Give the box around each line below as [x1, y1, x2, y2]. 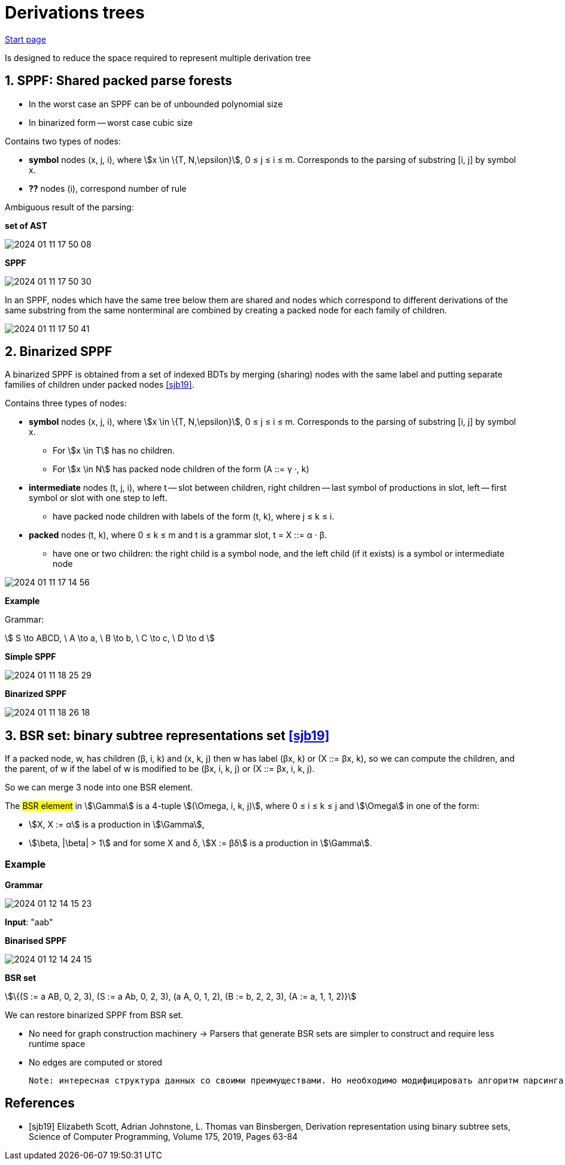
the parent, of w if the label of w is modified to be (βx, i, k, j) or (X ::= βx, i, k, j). [5, 763, 315, 774]
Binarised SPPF [5, 935, 67, 946]
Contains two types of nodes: [5, 135, 121, 146]
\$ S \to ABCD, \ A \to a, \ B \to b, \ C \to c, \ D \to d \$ [5, 633, 215, 644]
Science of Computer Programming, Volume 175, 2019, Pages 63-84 [29, 1131, 298, 1142]
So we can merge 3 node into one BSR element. [5, 782, 193, 793]
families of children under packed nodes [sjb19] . [5, 379, 195, 390]
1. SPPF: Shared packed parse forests [5, 73, 232, 89]
